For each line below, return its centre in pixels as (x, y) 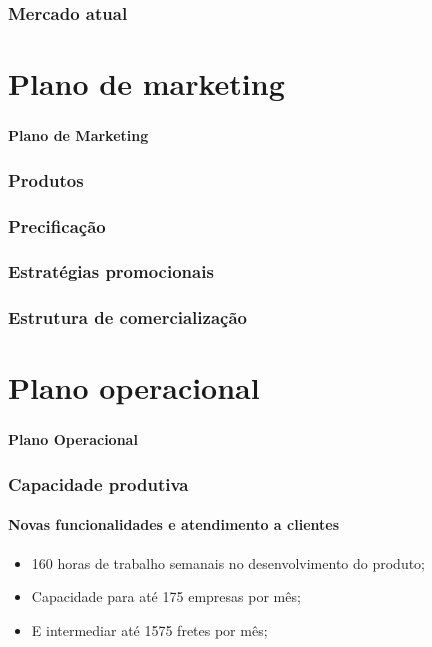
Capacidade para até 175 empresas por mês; (166, 596)
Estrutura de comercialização (127, 317)
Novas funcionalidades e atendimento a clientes (174, 524)
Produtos (46, 179)
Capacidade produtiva (98, 483)
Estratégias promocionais (111, 271)
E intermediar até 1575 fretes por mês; (149, 629)
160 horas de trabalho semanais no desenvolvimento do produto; (228, 562)
